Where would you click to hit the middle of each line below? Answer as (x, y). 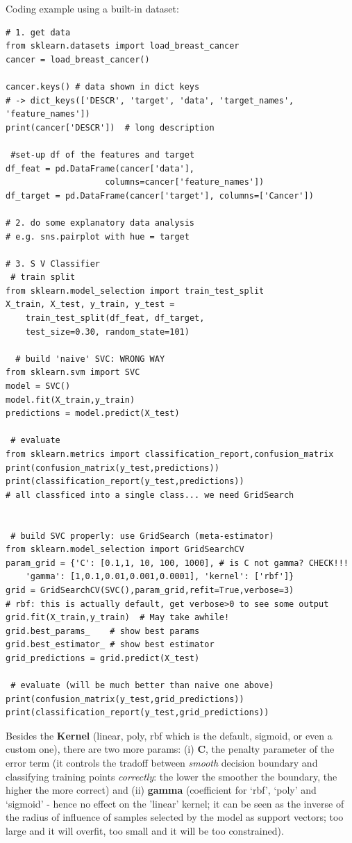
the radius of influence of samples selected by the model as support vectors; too (175, 817)
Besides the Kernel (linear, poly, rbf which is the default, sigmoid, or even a (169, 735)
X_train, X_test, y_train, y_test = (90, 304)
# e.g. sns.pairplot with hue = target (98, 236)
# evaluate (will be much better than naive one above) (142, 686)
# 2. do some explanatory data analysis (100, 223)
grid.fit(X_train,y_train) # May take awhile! (118, 618)
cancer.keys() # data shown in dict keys (103, 86)
